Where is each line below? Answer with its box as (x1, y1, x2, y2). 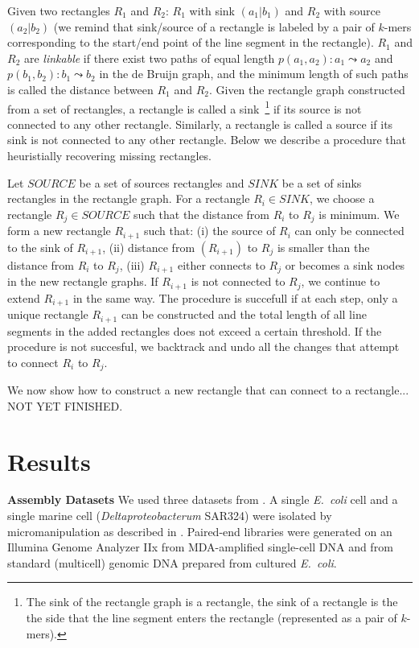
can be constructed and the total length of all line (121, 306, 367, 323)
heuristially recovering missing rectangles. (7, 147, 212, 163)
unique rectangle (7, 306, 88, 323)
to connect (7, 353, 59, 370)
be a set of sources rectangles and (79, 174, 244, 191)
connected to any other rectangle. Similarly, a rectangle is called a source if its (7, 115, 393, 132)
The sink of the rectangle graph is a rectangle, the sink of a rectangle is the (26, 593, 398, 610)
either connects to (177, 256, 265, 273)
